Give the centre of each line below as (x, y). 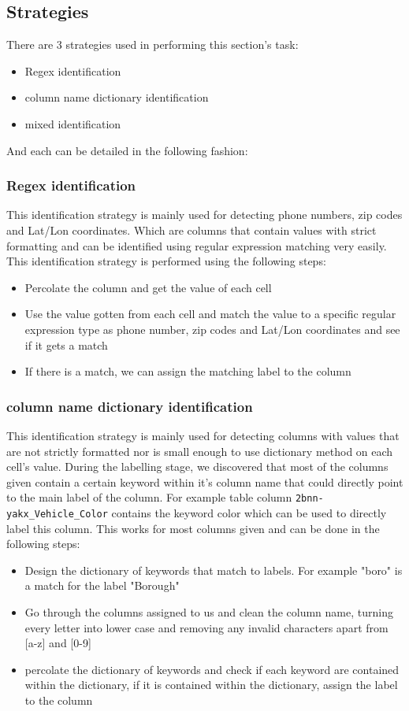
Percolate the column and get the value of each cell (148, 287)
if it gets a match (66, 344)
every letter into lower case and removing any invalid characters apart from (206, 627)
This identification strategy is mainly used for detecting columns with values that (203, 435)
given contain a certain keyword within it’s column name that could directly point (205, 481)
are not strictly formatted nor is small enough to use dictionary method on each (200, 451)
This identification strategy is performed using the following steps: (166, 261)
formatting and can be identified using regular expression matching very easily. (197, 245)
